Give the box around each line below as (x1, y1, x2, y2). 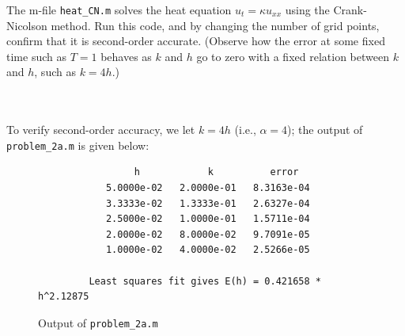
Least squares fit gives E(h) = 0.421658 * (89, 275, 321, 287)
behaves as (100, 48, 152, 64)
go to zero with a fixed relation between (196, 48, 389, 64)
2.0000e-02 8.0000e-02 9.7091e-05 (105, 228, 310, 240)
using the (285, 2, 330, 17)
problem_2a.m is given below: (6, 136, 150, 153)
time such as (6, 48, 66, 64)
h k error (134, 166, 299, 178)
